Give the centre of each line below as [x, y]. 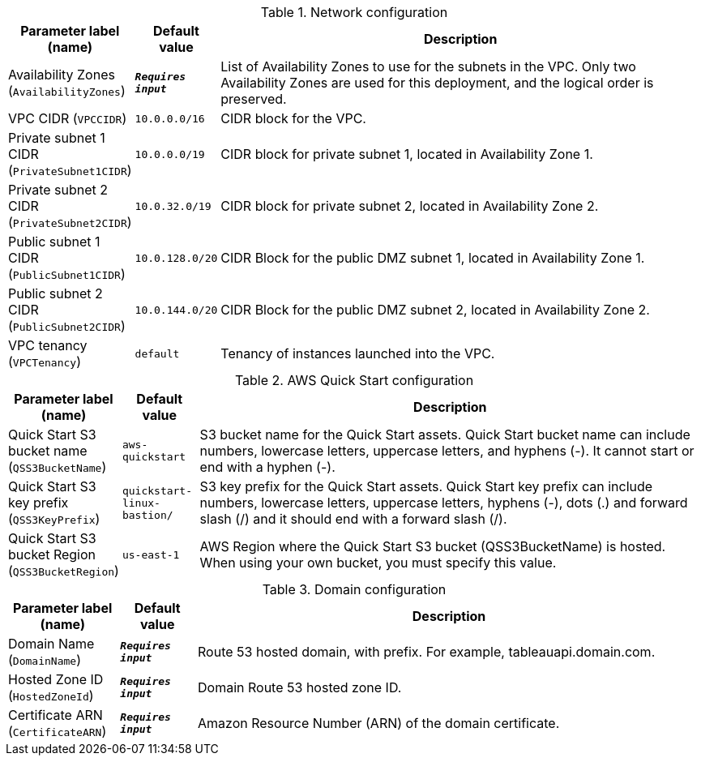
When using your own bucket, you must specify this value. [378, 563]
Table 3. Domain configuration [354, 589]
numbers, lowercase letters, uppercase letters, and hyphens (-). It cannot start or [447, 451]
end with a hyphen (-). [267, 467]
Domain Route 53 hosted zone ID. [300, 687]
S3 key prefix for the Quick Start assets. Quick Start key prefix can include [426, 486]
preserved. [254, 99]
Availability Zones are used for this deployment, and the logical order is [437, 83]
